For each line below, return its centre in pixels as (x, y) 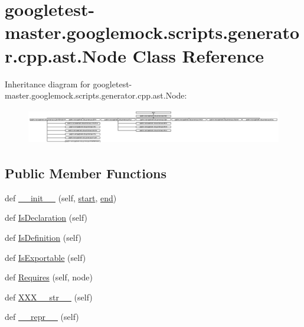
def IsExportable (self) (45, 257)
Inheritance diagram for (48, 84)
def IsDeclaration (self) (46, 218)
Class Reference (198, 55)
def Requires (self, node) (49, 277)
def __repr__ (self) (42, 317)
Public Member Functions (86, 173)
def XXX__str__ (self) (49, 297)
